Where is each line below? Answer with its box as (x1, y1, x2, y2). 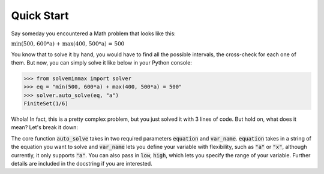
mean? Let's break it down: (11, 124, 78, 131)
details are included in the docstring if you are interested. (11, 160, 152, 167)
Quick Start (11, 9, 69, 22)
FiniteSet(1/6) (23, 100, 68, 107)
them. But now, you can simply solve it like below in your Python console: (11, 59, 192, 66)
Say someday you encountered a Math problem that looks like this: (11, 30, 176, 37)
